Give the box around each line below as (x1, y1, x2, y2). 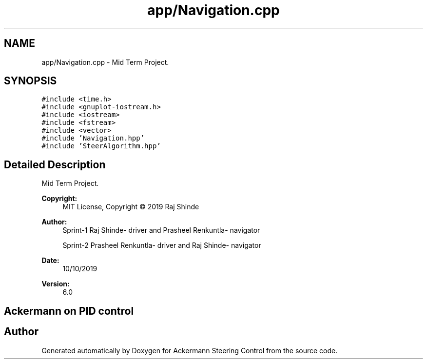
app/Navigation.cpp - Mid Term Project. (41, 58, 169, 66)
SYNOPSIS (4, 75, 57, 87)
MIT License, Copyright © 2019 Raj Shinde (62, 202, 199, 211)
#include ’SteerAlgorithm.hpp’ (41, 142, 161, 150)
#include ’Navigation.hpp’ (41, 134, 145, 142)
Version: (41, 280, 70, 288)
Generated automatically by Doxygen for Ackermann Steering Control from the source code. (41, 346, 338, 355)
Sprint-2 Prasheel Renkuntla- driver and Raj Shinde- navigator (62, 241, 261, 250)
